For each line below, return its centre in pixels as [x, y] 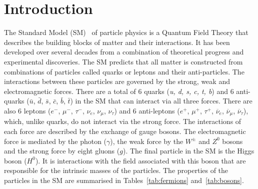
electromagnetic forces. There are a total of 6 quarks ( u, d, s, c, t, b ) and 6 [119, 91]
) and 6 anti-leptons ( [147, 110]
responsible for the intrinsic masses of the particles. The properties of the [116, 170]
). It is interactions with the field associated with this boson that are [140, 160]
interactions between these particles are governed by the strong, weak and [117, 81]
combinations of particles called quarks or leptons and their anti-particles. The [124, 71]
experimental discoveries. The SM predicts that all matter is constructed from [123, 61]
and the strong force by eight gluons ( [62, 151]
